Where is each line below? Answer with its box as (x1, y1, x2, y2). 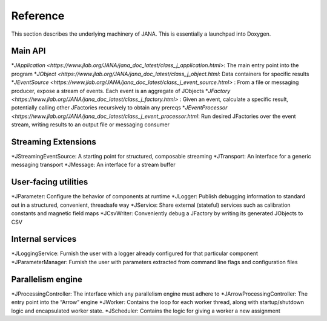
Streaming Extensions (11, 137, 97, 147)
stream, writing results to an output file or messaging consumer (11, 121, 170, 128)
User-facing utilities (11, 177, 88, 187)
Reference (11, 9, 65, 22)
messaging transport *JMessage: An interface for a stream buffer (11, 161, 176, 169)
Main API (11, 46, 46, 56)
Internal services (11, 234, 77, 244)
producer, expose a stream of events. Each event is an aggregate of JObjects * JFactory (11, 87, 231, 94)
